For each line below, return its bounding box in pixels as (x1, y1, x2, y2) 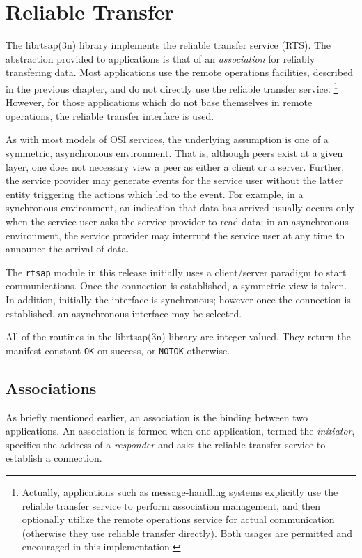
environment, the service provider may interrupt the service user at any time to (6, 227, 345, 242)
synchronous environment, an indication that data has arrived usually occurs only (6, 200, 354, 215)
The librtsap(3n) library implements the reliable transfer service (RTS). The (6, 38, 331, 52)
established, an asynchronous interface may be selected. (6, 306, 242, 320)
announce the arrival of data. (6, 241, 129, 256)
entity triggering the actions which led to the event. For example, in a (6, 186, 304, 201)
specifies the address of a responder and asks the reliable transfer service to (6, 437, 326, 451)
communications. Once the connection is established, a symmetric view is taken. (6, 278, 347, 293)
